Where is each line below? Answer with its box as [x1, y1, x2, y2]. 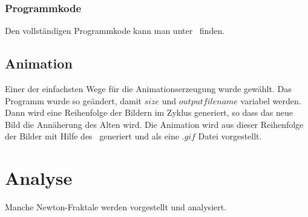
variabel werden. [240, 94, 301, 107]
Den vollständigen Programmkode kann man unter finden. [5, 24, 225, 37]
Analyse [5, 165, 73, 190]
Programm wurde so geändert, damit [5, 94, 142, 107]
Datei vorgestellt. [198, 130, 262, 142]
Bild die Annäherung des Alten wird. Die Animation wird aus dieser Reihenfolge [5, 118, 304, 130]
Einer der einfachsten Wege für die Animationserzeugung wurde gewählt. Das [5, 82, 292, 95]
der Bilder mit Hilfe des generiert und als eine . [5, 130, 185, 142]
